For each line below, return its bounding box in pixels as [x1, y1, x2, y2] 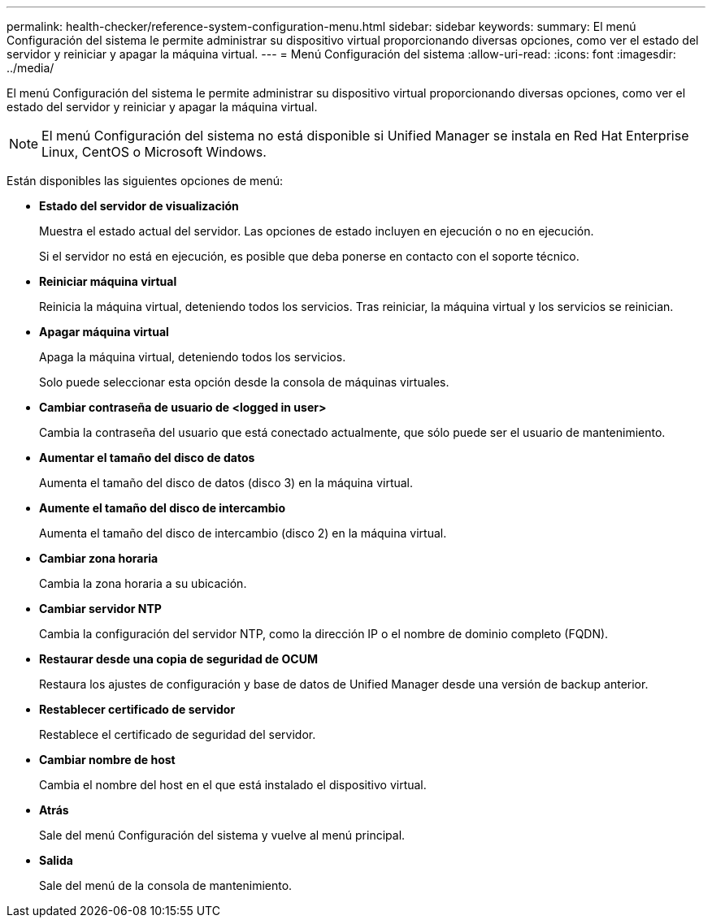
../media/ [7, 61, 54, 75]
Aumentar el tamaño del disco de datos [39, 451, 255, 464]
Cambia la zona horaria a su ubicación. [39, 576, 247, 590]
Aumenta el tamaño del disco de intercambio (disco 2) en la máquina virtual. [39, 526, 447, 540]
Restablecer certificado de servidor [39, 702, 236, 716]
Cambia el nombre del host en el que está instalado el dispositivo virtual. [39, 778, 427, 792]
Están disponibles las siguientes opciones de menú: [7, 174, 284, 188]
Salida [39, 853, 73, 867]
